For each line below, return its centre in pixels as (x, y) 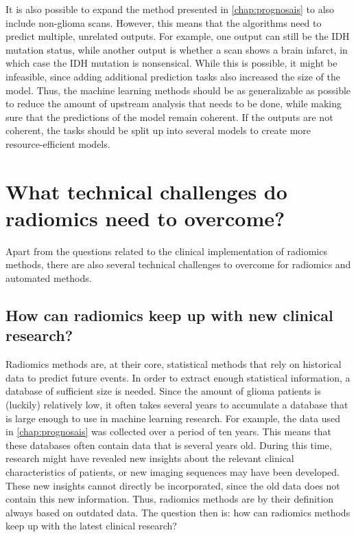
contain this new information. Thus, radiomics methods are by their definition (170, 499)
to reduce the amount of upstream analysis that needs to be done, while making (174, 103)
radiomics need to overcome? (145, 218)
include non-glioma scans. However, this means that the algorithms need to (164, 22)
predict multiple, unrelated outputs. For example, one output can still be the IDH (178, 36)
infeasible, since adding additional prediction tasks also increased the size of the (173, 76)
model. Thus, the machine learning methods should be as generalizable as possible (178, 90)
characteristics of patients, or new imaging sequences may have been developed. (173, 471)
